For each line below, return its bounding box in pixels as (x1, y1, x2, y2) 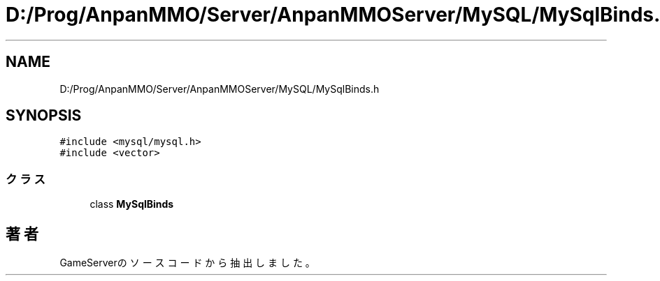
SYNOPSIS (6, 107, 82, 125)
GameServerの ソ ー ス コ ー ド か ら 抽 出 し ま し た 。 (59, 257, 315, 269)
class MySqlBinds (89, 198, 174, 211)
